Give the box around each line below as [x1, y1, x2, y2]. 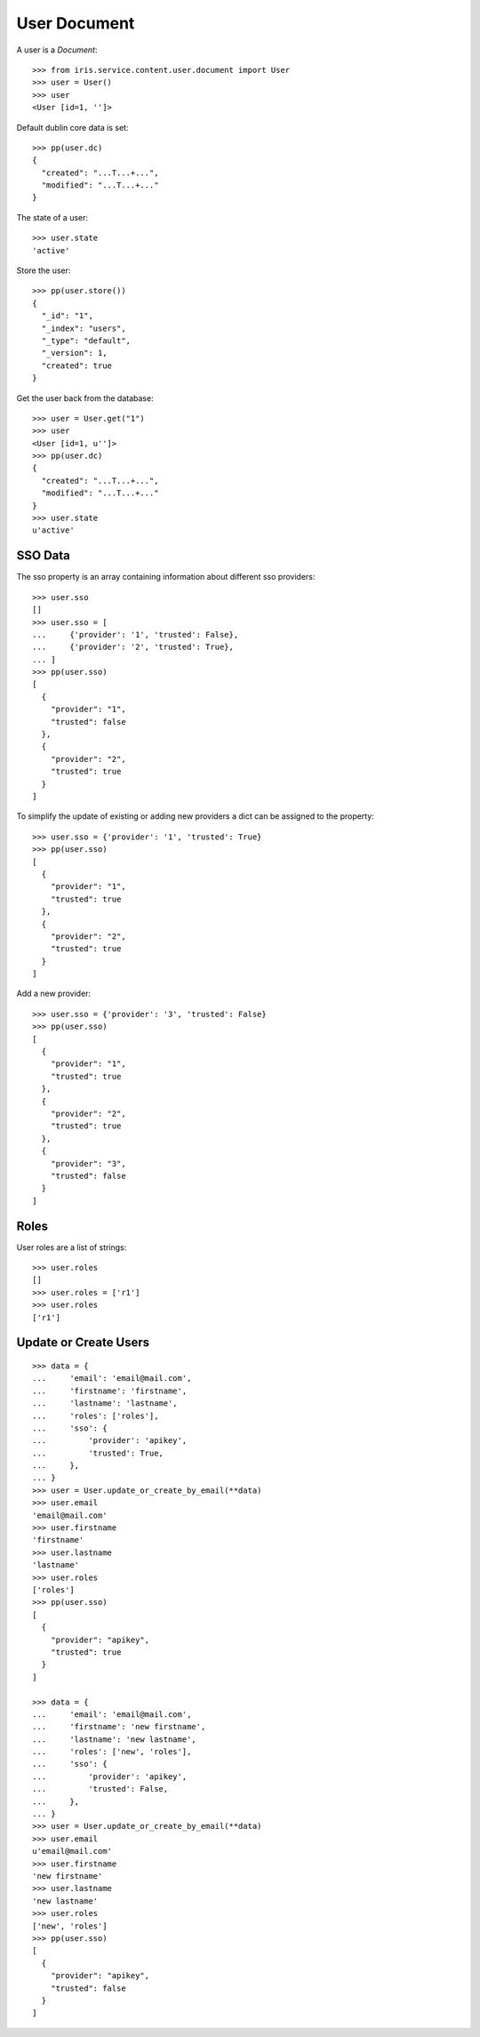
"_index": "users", [41, 323, 126, 333]
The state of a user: [16, 212, 89, 222]
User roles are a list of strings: [16, 1241, 127, 1253]
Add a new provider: [16, 988, 92, 999]
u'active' [32, 525, 75, 535]
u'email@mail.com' [32, 1846, 113, 1857]
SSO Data [16, 548, 70, 564]
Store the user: [16, 265, 71, 276]
